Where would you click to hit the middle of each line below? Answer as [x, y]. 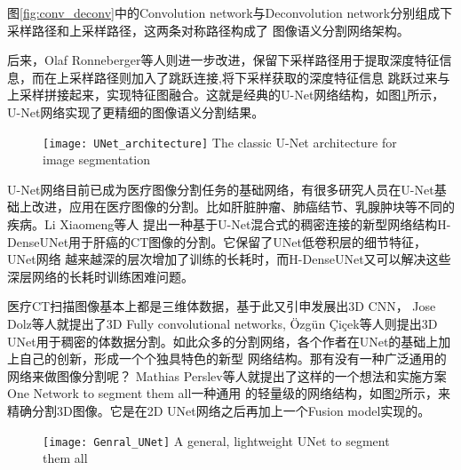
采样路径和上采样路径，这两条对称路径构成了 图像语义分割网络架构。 [208, 30]
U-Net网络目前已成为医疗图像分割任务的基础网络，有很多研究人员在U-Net [221, 189]
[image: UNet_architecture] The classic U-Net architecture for [220, 142]
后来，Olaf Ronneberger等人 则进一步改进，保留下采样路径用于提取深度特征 [223, 60]
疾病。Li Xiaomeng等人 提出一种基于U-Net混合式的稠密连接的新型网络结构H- [229, 224]
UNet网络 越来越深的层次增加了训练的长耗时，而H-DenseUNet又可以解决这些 [229, 259]
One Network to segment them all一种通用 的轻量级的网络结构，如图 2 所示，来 [229, 393]
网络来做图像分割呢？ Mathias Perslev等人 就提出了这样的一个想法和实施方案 [227, 375]
